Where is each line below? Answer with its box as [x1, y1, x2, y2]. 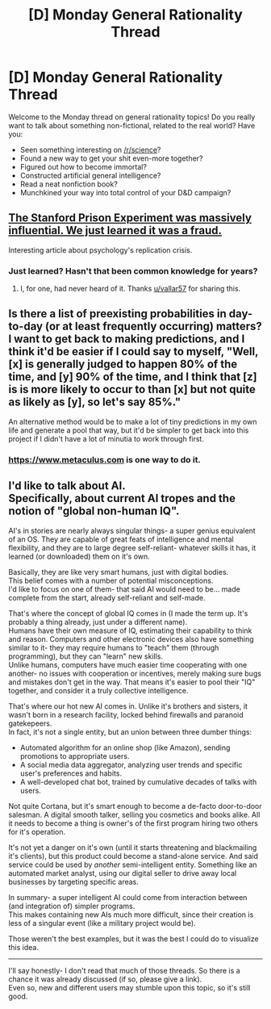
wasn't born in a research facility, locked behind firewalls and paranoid [8, 710, 244, 719]
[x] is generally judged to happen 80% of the [8, 358, 238, 371]
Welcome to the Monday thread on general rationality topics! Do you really [8, 111, 256, 122]
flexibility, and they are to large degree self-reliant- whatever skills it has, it [8, 542, 256, 552]
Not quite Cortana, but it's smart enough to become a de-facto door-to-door [8, 801, 262, 810]
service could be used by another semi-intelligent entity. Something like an [8, 860, 257, 869]
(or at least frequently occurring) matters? [44, 320, 262, 333]
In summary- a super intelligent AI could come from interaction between [8, 892, 248, 902]
